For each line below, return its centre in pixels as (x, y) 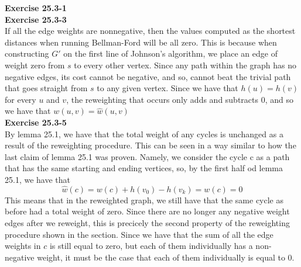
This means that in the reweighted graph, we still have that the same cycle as (144, 200)
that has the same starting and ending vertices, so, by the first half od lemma (144, 168)
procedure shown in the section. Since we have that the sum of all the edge (139, 234)
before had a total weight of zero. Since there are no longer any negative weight (147, 211)
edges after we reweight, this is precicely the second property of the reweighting (147, 222)
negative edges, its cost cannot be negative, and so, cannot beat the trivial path (148, 76)
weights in (23, 246)
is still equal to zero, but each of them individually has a (151, 246)
